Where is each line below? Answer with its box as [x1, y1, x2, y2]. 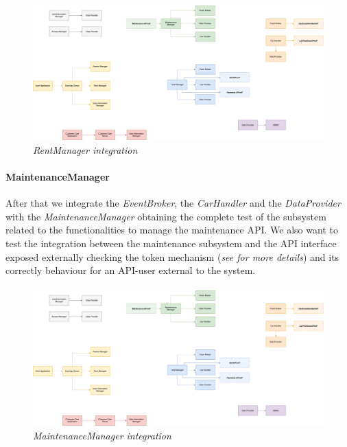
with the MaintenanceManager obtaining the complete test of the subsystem [5, 209, 326, 223]
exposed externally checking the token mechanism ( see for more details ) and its [5, 249, 339, 264]
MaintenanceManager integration [33, 428, 171, 442]
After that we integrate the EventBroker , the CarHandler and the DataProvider [5, 196, 341, 210]
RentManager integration [33, 142, 138, 157]
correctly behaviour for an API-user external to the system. [5, 263, 256, 277]
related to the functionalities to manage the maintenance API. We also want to [5, 222, 338, 237]
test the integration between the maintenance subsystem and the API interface [5, 236, 337, 251]
